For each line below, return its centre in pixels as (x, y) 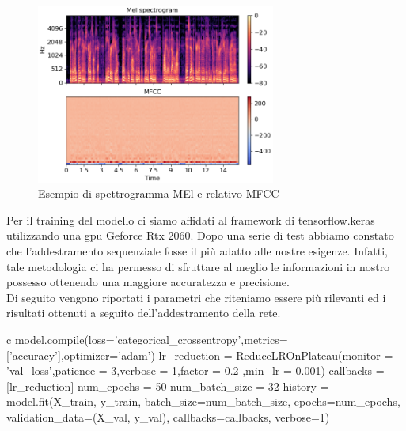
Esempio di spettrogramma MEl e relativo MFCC (159, 193)
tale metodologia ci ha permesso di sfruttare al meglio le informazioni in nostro (198, 266)
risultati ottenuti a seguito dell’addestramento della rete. (144, 313)
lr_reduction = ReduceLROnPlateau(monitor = (276, 355)
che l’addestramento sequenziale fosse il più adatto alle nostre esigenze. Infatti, (197, 250)
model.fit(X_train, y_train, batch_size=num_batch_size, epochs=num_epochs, (203, 401)
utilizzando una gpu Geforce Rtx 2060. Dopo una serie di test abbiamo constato (200, 235)
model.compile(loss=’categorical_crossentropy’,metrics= (151, 339)
